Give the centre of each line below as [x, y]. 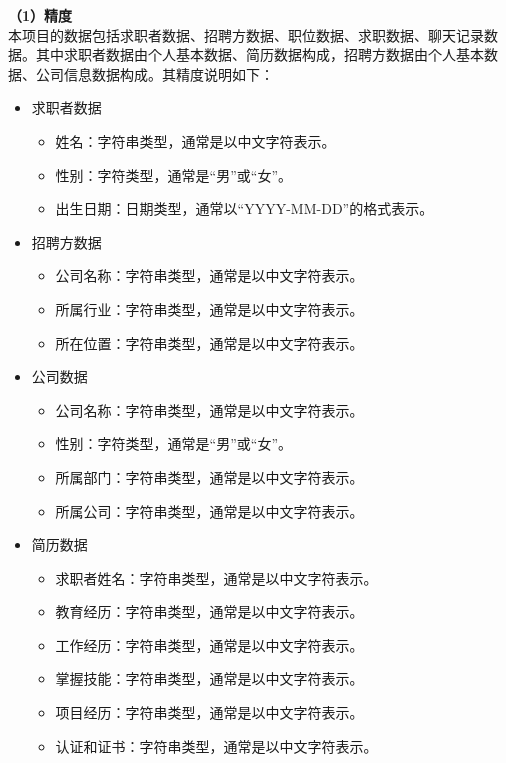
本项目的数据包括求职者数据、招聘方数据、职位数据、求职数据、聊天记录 [246, 34]
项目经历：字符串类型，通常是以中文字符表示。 [209, 712]
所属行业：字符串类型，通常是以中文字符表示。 [209, 308]
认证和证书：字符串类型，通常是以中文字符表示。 [216, 745]
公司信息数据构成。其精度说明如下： [154, 73]
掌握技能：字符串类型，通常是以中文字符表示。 [209, 678]
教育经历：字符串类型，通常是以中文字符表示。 [209, 611]
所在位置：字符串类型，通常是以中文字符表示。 [209, 342]
